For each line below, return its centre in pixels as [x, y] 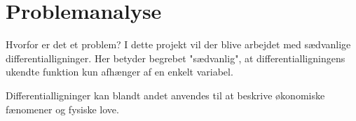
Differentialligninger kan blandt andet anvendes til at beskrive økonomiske [165, 95]
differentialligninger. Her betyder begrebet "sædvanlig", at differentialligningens [176, 58]
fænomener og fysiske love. [62, 109]
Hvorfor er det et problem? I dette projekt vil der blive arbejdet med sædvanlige [178, 44]
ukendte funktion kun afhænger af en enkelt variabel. [119, 72]
